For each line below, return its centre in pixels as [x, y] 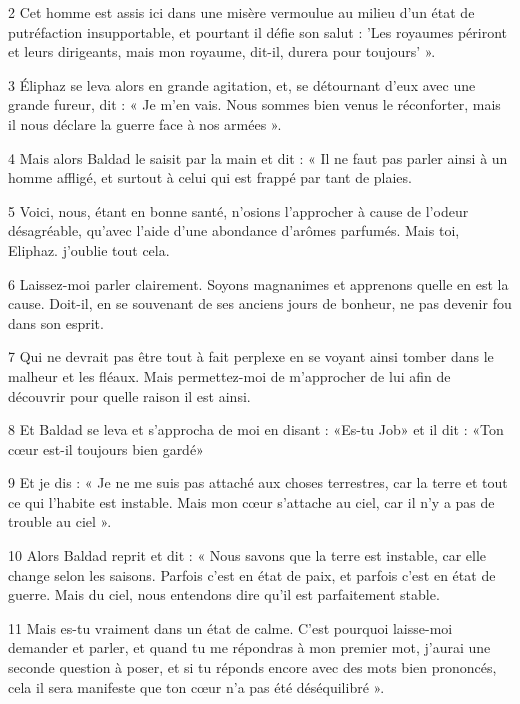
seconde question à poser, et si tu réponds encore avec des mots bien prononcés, [252, 667]
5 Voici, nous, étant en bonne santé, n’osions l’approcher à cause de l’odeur [238, 210]
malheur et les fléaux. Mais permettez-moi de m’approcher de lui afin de [229, 375]
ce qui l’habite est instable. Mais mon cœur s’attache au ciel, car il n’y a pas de [251, 501]
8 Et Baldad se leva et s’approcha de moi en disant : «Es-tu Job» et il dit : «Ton [256, 429]
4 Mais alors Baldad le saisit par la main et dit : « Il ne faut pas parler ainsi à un [258, 157]
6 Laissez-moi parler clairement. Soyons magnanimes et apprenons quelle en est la [258, 283]
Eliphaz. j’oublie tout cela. [89, 249]
